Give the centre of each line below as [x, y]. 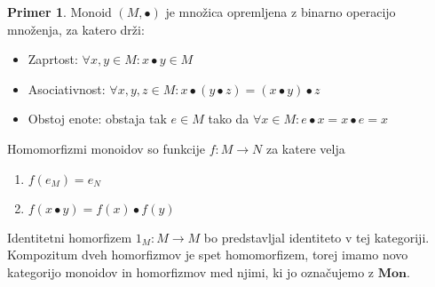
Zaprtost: [53, 59]
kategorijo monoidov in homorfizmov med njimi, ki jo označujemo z [191, 271]
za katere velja [305, 148]
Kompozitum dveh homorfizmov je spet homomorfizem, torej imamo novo [208, 255]
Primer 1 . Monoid [59, 12]
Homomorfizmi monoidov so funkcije [106, 148]
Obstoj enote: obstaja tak [97, 119]
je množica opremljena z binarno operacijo [281, 12]
